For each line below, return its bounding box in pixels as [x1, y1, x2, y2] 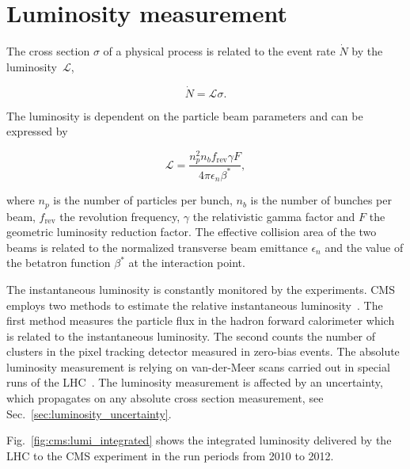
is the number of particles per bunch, [53, 192, 233, 208]
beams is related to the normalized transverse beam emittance [6, 238, 308, 255]
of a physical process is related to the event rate [103, 43, 336, 59]
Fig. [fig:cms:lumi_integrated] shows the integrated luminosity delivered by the [6, 432, 392, 448]
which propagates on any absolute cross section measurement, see [6, 390, 324, 406]
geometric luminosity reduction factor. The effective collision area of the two [6, 223, 377, 240]
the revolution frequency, [59, 208, 180, 224]
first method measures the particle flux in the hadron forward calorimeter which [6, 312, 395, 329]
